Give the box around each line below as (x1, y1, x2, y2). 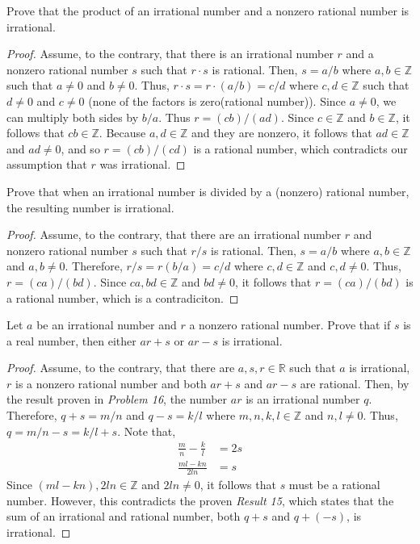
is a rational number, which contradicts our (193, 140, 408, 157)
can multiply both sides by (6, 108, 139, 125)
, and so (61, 140, 100, 157)
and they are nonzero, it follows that (191, 124, 372, 141)
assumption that (6, 156, 87, 173)
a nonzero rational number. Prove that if (189, 316, 391, 333)
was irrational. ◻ (99, 156, 186, 173)
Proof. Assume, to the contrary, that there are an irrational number (6, 226, 342, 243)
